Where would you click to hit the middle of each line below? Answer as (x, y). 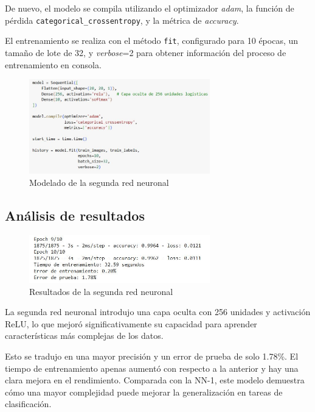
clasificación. (28, 404)
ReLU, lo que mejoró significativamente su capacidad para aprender (131, 323)
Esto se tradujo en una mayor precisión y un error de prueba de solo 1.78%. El (152, 356)
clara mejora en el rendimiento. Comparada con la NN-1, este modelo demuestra (155, 380)
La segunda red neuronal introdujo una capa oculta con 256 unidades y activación (158, 312)
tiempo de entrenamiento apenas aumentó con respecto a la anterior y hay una (152, 368)
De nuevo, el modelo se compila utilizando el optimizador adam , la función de (150, 8)
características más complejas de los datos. (84, 336)
